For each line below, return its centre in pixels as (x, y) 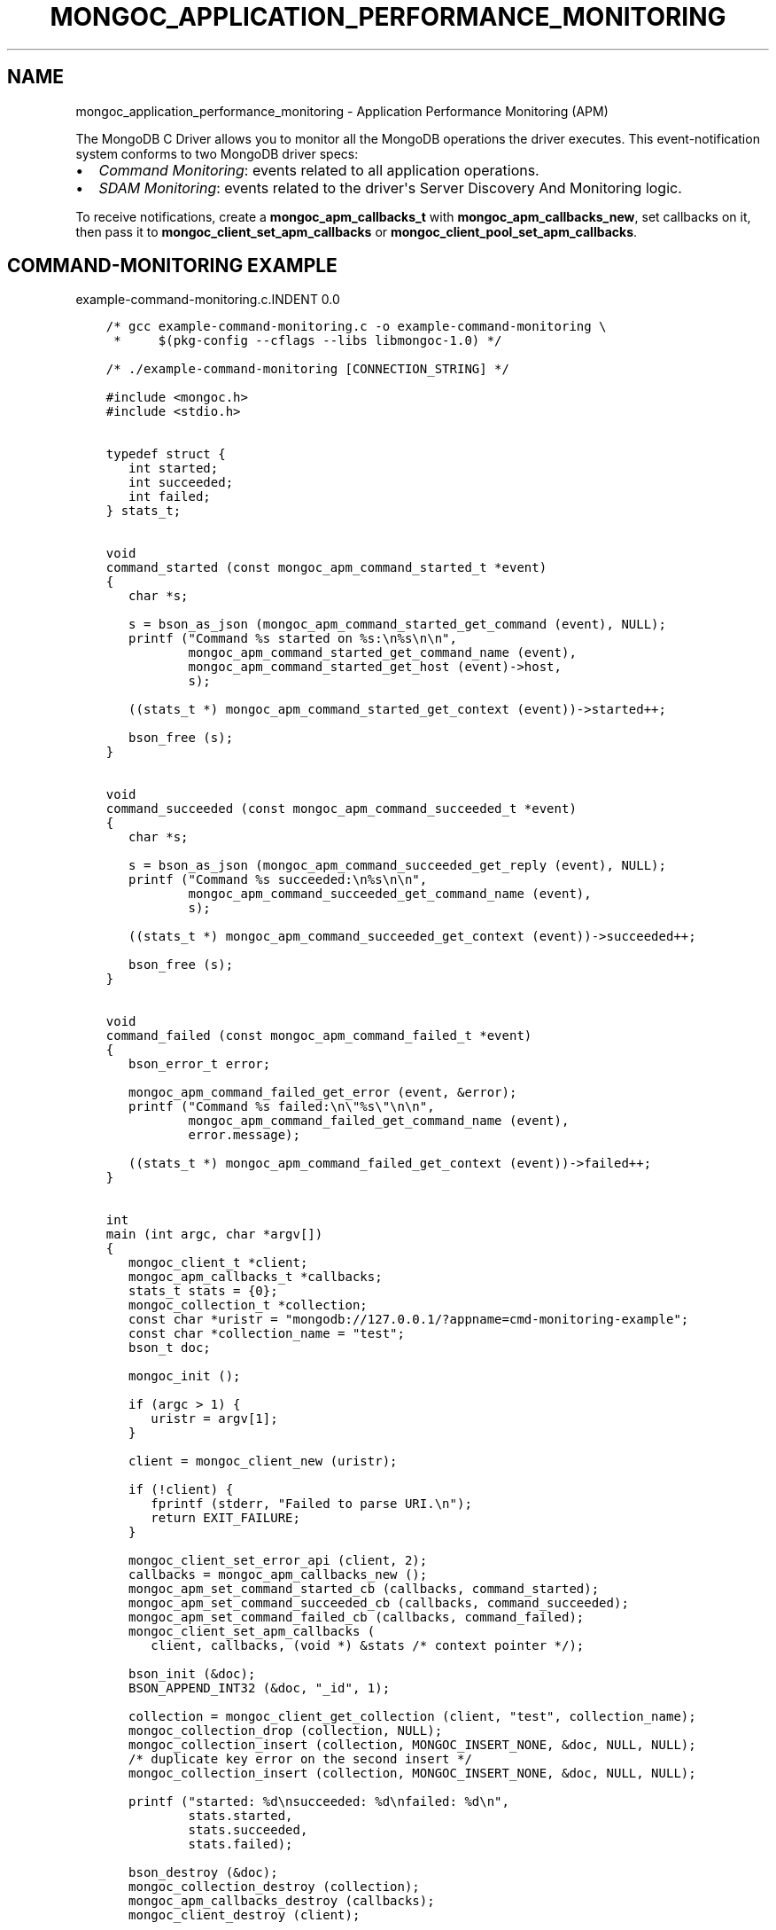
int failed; (170, 497)
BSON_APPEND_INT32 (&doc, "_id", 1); (260, 1688)
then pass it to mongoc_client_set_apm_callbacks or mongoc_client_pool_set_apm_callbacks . (357, 231)
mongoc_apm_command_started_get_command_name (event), (382, 653)
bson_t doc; (170, 1348)
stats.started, (241, 1816)
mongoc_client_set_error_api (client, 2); (278, 1561)
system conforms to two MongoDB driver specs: (217, 153)
